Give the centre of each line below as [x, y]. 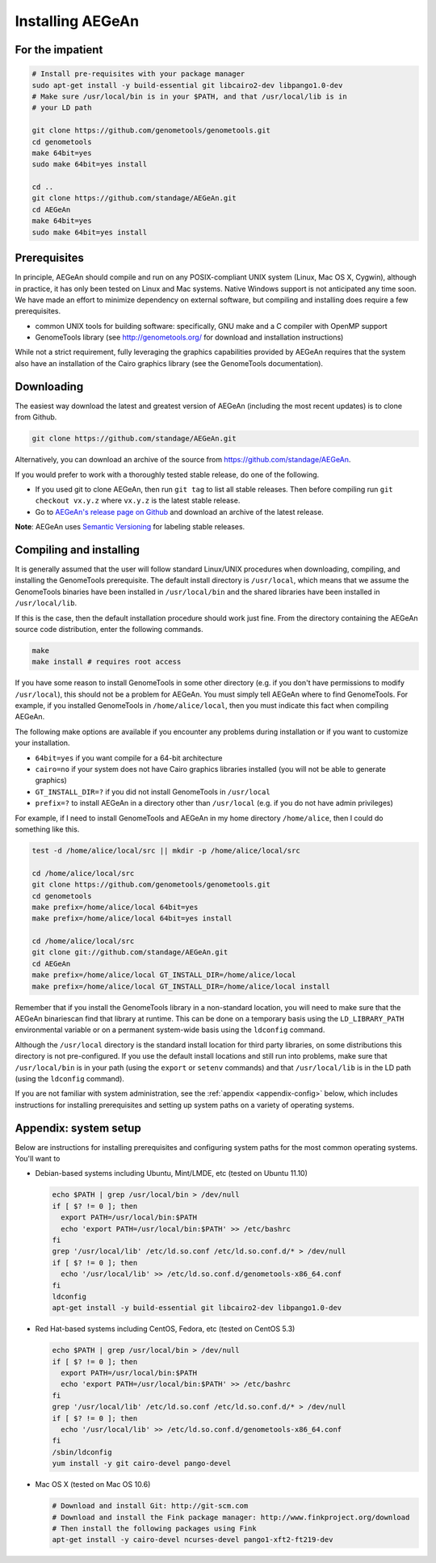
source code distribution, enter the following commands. [109, 629]
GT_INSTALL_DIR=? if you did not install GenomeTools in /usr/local [153, 791]
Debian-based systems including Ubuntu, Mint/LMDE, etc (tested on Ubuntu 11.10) [172, 1173]
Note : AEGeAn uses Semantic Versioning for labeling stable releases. [130, 527]
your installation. [42, 743]
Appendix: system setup [78, 1128]
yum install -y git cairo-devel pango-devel [142, 1464]
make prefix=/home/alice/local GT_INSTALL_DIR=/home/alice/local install [181, 986]
